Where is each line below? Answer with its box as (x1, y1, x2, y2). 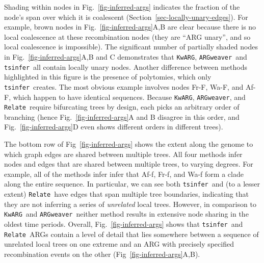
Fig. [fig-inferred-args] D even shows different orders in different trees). (4, 121, 223, 132)
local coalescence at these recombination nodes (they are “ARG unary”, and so (4, 31, 251, 42)
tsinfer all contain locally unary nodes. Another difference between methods (4, 61, 248, 72)
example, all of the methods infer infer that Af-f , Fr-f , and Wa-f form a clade (4, 168, 244, 179)
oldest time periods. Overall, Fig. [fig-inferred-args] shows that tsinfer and (4, 218, 243, 229)
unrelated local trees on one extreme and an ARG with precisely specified (4, 239, 234, 249)
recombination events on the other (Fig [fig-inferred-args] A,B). (4, 248, 200, 259)
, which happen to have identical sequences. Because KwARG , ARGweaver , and (9, 91, 246, 102)
